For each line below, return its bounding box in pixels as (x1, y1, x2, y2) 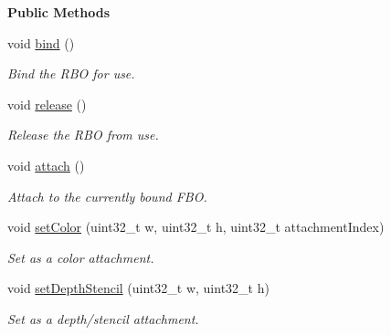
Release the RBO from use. (7, 125, 159, 144)
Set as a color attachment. (7, 247, 154, 267)
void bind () (7, 33, 75, 52)
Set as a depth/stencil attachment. (7, 309, 199, 328)
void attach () (7, 155, 85, 174)
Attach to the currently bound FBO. (7, 186, 207, 205)
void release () (7, 94, 87, 113)
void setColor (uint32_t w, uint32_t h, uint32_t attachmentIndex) (7, 217, 385, 236)
